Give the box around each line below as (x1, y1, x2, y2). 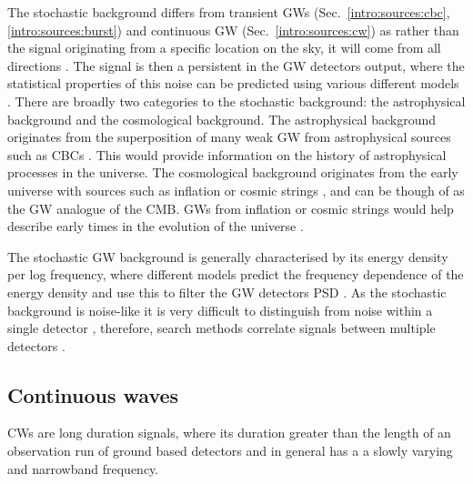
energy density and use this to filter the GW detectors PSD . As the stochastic (7, 282, 447, 301)
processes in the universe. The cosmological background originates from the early (7, 163, 458, 182)
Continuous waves (7, 380, 179, 408)
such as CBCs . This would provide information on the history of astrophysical (7, 145, 447, 164)
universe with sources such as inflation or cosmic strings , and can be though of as (7, 180, 465, 199)
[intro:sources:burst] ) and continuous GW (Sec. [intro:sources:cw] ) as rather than (7, 20, 459, 39)
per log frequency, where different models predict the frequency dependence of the (7, 265, 464, 284)
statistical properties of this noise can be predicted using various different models (7, 74, 459, 93)
